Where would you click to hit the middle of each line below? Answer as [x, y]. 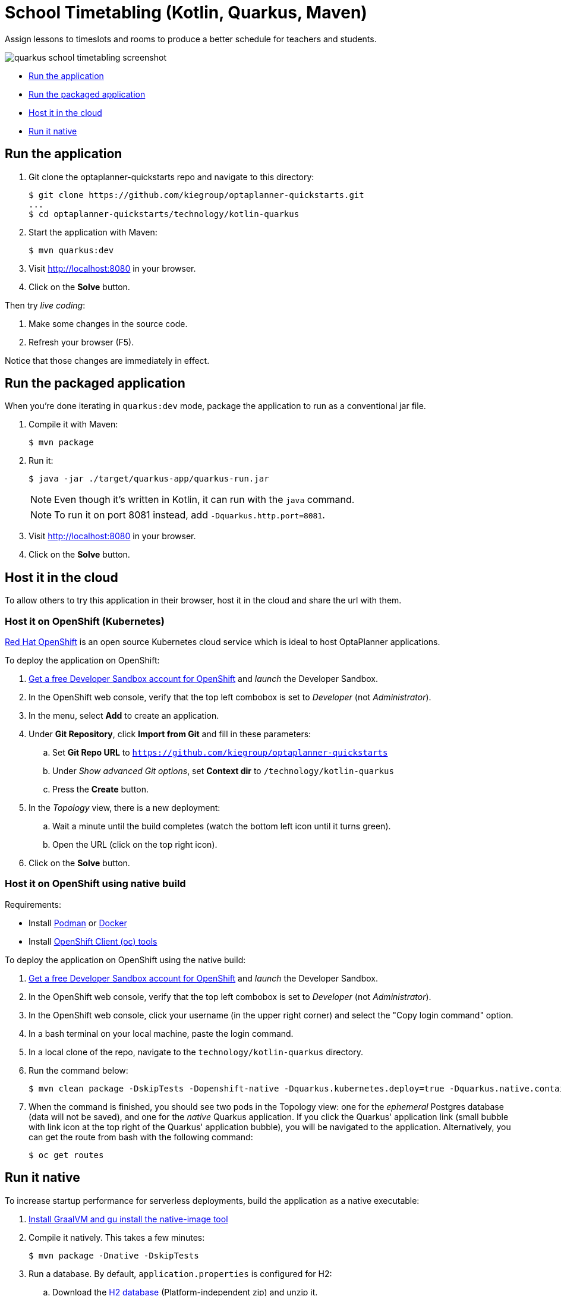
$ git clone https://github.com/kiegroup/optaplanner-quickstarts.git [196, 195]
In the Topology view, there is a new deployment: [125, 808]
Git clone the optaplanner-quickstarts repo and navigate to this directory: [171, 177]
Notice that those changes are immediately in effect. [107, 360]
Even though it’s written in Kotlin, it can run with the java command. [204, 500]
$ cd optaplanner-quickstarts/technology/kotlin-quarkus [164, 214]
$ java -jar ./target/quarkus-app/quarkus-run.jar [149, 479]
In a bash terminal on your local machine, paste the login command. [161, 1033]
